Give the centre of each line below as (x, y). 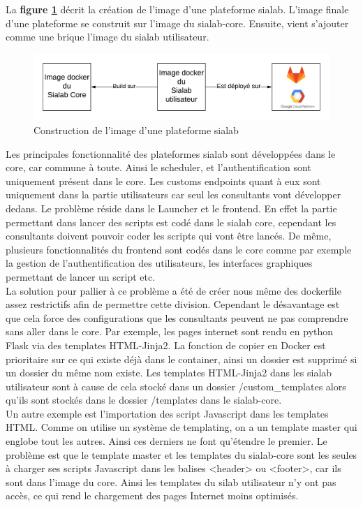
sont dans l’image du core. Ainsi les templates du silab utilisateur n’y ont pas (171, 482)
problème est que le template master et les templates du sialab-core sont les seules (181, 454)
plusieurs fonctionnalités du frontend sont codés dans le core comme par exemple (179, 249)
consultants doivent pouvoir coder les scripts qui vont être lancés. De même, (169, 236)
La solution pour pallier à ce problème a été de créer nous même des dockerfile (173, 290)
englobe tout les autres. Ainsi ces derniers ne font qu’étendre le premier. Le (166, 441)
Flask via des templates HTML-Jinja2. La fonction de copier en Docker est (166, 345)
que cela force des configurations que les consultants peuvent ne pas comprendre (177, 317)
